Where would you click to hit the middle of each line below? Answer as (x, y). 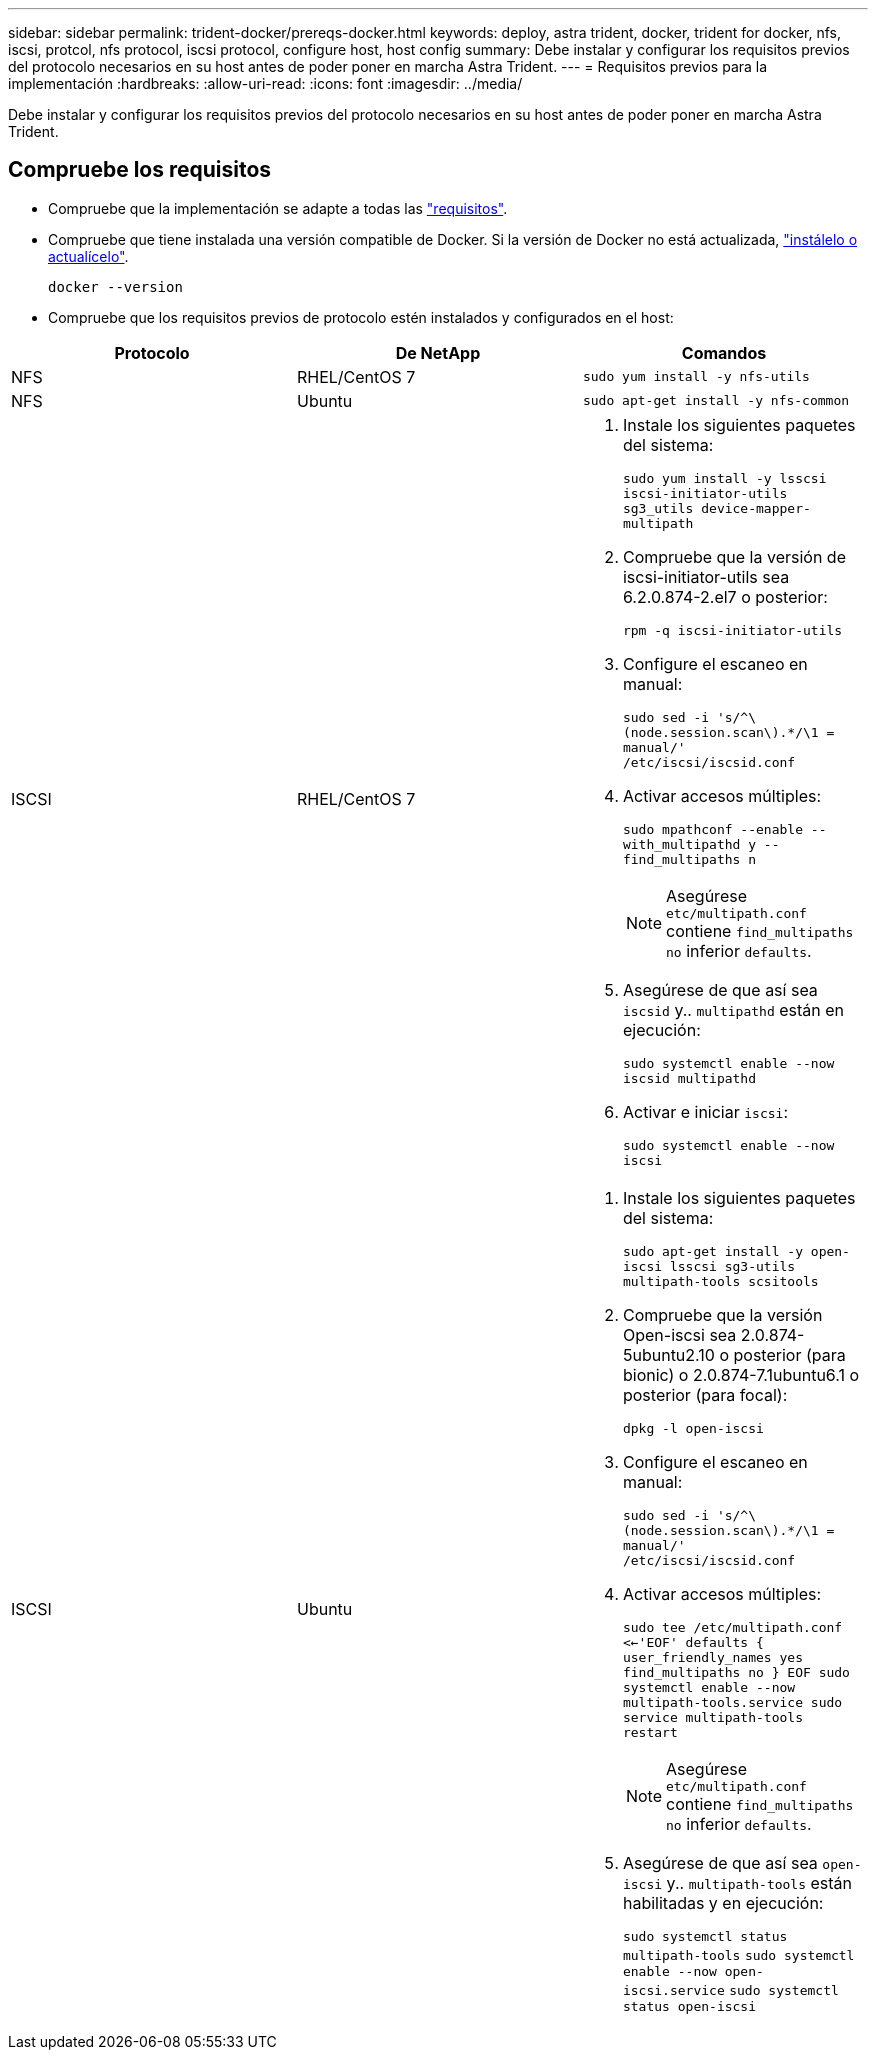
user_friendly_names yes (712, 1657)
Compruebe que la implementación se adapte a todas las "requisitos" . (278, 208)
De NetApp (438, 352)
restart (650, 1732)
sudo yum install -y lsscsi (724, 478)
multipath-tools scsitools (720, 1281)
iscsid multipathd (689, 1078)
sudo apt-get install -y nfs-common (716, 401)
